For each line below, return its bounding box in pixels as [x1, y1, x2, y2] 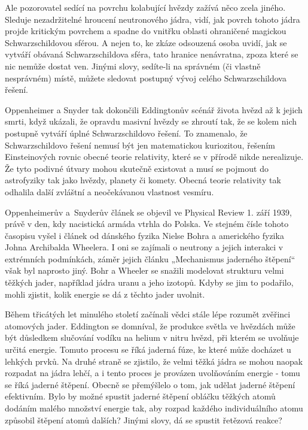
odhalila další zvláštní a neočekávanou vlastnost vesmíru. [5, 185, 214, 198]
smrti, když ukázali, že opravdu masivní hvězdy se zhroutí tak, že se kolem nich [5, 115, 297, 128]
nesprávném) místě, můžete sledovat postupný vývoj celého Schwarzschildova [5, 71, 286, 84]
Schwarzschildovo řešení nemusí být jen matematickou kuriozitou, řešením [5, 138, 275, 151]
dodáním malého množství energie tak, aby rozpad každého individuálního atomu [5, 402, 303, 414]
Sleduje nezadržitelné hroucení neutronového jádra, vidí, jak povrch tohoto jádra [5, 13, 300, 25]
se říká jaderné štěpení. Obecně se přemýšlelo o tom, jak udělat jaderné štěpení [5, 378, 295, 390]
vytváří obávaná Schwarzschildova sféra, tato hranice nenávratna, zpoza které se [5, 48, 298, 60]
